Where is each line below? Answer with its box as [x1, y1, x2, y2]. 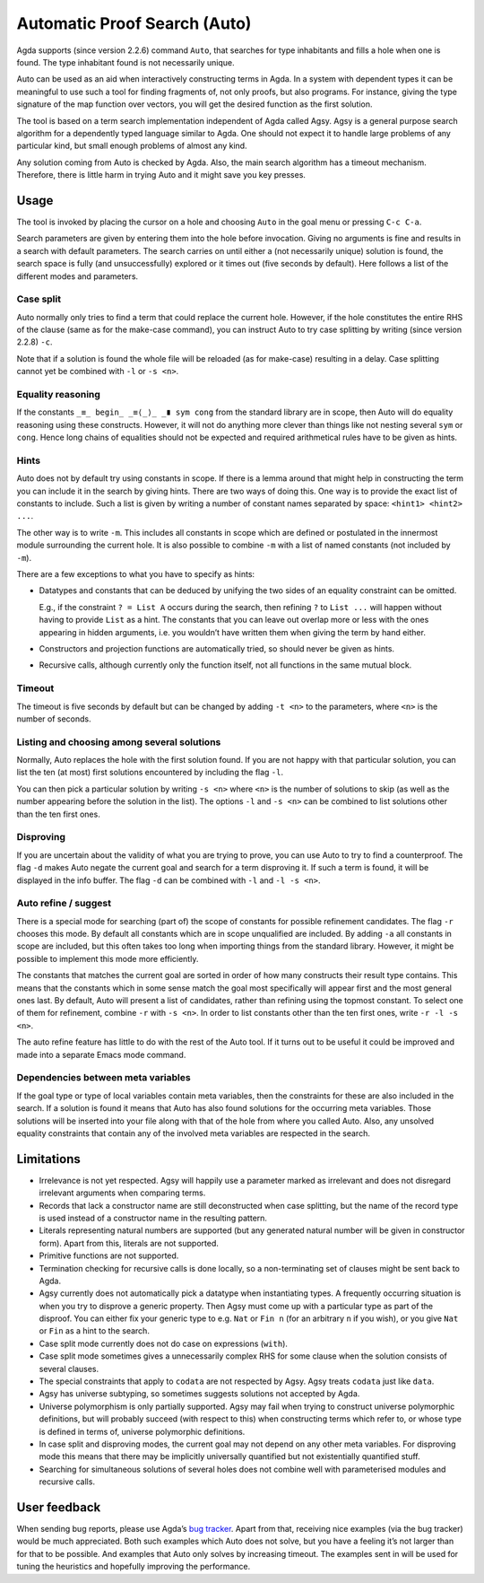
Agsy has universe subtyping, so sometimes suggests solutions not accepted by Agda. [39, 1388, 360, 1399]
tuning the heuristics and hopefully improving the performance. [16, 1561, 251, 1572]
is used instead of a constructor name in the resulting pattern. [39, 1212, 268, 1223]
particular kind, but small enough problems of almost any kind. [16, 140, 247, 152]
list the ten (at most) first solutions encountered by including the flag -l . [16, 767, 284, 778]
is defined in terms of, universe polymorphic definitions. [39, 1426, 246, 1437]
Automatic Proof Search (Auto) [16, 13, 252, 33]
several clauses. [39, 1363, 99, 1374]
